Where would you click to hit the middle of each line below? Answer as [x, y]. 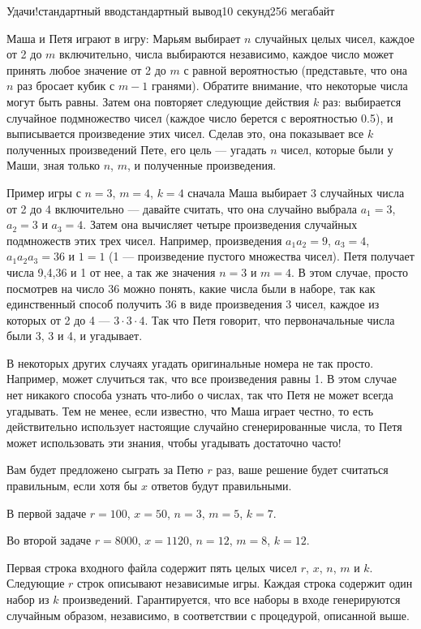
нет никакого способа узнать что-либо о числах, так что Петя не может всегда [200, 395]
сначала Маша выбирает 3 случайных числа [296, 192]
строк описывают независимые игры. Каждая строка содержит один [245, 583]
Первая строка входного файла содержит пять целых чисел [152, 567]
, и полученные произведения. [202, 165]
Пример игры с [44, 192]
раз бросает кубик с [66, 86]
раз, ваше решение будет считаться [302, 470]
